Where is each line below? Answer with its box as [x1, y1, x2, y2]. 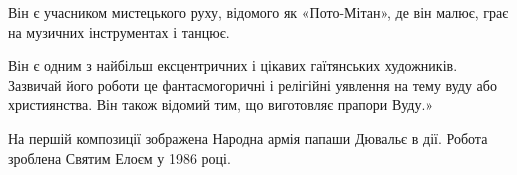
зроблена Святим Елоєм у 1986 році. [8, 147, 231, 168]
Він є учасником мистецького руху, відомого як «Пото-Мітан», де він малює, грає [8, 2, 509, 22]
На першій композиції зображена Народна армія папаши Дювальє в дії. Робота [8, 127, 488, 148]
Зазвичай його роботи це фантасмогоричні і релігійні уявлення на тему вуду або [8, 74, 497, 95]
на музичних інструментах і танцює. [8, 21, 230, 42]
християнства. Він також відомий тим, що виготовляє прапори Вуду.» [8, 94, 434, 115]
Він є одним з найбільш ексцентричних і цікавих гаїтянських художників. [8, 55, 458, 76]
